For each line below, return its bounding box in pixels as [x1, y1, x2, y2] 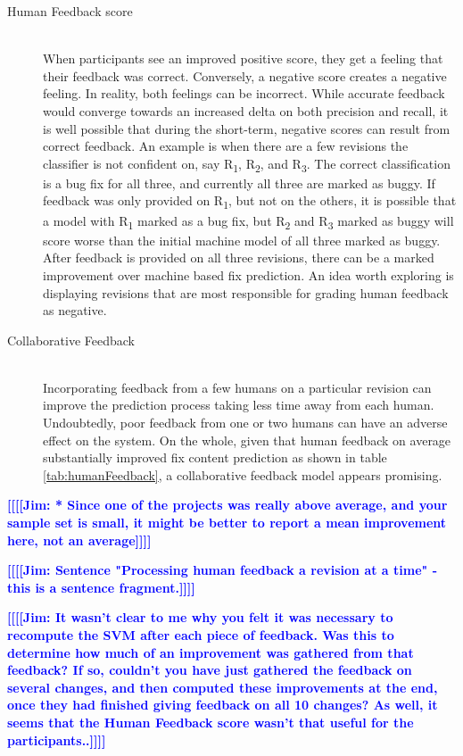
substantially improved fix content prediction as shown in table [43, 448, 387, 467]
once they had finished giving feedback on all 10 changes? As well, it [7, 695, 438, 714]
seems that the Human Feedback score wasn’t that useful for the [7, 712, 414, 731]
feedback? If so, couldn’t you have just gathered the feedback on [7, 660, 412, 679]
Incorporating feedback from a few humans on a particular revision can [43, 378, 432, 396]
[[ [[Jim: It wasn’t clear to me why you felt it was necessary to [7, 608, 393, 627]
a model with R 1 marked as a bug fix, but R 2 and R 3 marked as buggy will [43, 211, 454, 232]
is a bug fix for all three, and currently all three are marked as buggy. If [43, 173, 435, 192]
